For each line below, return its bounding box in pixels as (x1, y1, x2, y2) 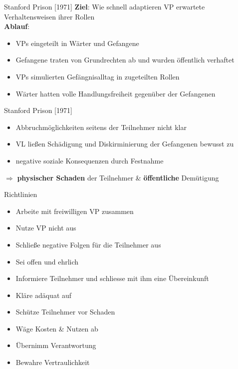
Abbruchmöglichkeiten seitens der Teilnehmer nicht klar (15, 121, 187, 132)
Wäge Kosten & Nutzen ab (15, 323, 98, 333)
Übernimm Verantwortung (15, 340, 96, 350)
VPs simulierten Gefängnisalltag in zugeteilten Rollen (15, 71, 180, 81)
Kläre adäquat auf (15, 289, 72, 300)
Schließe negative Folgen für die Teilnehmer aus (15, 239, 161, 249)
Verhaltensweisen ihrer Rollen (4, 11, 95, 21)
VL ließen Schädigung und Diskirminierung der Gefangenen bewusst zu (15, 138, 234, 149)
